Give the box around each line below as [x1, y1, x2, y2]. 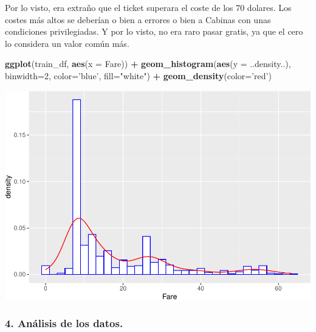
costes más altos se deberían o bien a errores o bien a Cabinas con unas [5, 13, 271, 26]
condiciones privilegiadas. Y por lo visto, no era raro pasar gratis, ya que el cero [5, 25, 303, 38]
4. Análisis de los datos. [5, 316, 123, 331]
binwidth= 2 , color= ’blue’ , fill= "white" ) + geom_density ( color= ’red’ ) [5, 69, 272, 82]
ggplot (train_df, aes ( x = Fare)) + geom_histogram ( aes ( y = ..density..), [5, 57, 291, 70]
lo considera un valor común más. [5, 37, 129, 49]
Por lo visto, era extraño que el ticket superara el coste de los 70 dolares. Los [5, 1, 292, 13]
